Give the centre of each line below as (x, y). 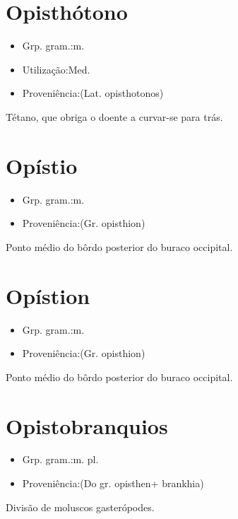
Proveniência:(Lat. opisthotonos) (93, 93)
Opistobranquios (87, 425)
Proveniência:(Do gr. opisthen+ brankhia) (113, 483)
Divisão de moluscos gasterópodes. (80, 507)
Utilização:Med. (56, 69)
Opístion (48, 295)
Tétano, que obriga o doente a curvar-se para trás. (114, 116)
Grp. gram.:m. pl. (60, 459)
